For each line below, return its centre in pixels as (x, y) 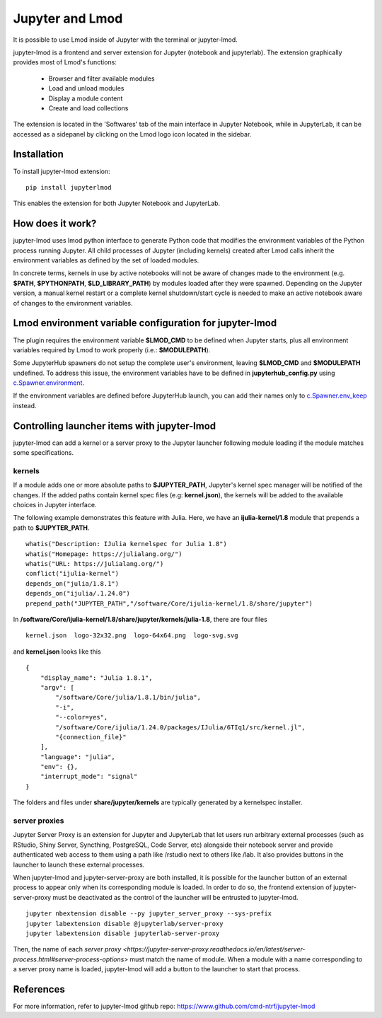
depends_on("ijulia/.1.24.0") (78, 594)
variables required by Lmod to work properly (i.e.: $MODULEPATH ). (112, 349)
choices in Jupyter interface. (55, 505)
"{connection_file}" (91, 737)
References (39, 989)
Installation (38, 155)
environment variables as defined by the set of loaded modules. (106, 260)
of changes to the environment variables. (73, 303)
